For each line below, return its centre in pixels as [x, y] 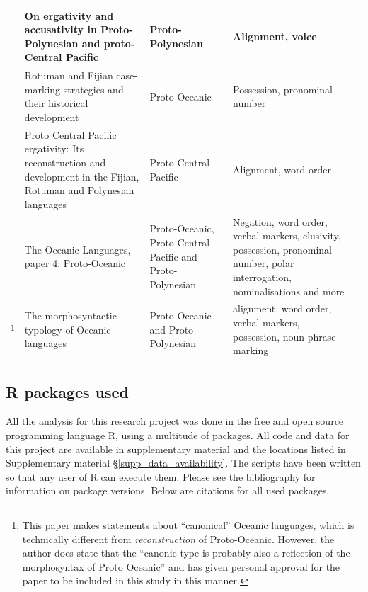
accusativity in [61, 29]
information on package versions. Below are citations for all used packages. [168, 490]
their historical [56, 103]
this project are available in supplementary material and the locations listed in [176, 449]
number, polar [264, 263]
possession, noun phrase [284, 336]
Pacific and [173, 256]
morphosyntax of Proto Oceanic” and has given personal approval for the [181, 566]
